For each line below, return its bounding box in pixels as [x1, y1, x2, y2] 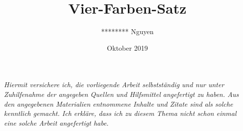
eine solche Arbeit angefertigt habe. [4, 117, 109, 128]
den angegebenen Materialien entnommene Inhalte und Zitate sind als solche [4, 98, 233, 109]
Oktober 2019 [107, 42, 148, 53]
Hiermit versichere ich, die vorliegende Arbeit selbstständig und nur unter [4, 79, 224, 90]
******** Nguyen [101, 26, 154, 37]
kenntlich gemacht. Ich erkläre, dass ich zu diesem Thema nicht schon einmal [4, 108, 237, 118]
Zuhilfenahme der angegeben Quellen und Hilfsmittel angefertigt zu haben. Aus [4, 89, 239, 99]
